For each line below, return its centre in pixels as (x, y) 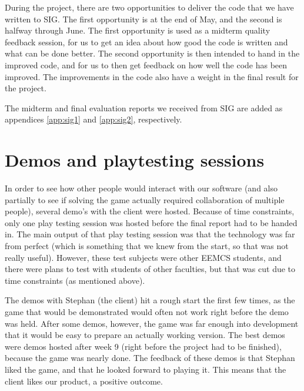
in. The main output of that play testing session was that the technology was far (150, 234)
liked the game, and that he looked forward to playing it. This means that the (146, 369)
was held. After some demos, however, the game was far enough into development (152, 323)
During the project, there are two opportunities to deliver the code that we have (149, 7)
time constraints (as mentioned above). (75, 280)
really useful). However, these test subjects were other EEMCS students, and (143, 257)
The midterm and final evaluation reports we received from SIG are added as (144, 107)
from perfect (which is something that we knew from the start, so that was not (147, 246)
